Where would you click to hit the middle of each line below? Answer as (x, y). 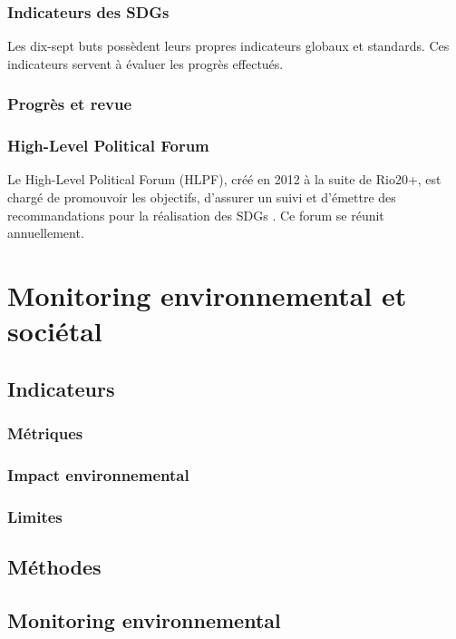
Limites (35, 516)
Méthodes (54, 567)
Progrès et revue (70, 104)
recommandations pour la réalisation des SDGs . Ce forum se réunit (196, 215)
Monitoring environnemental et (207, 295)
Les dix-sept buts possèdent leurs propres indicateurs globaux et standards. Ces (228, 46)
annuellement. (46, 233)
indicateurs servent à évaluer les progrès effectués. (146, 63)
